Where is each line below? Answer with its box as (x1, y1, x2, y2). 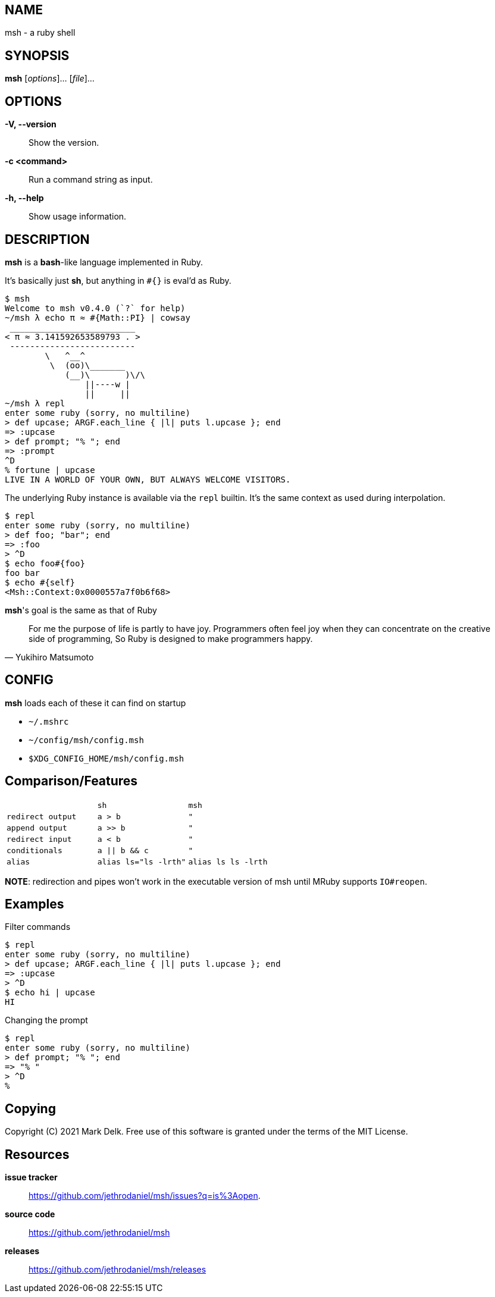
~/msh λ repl (5, 398, 65, 408)
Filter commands (5, 922, 71, 932)
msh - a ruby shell (5, 27, 76, 38)
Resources (5, 1146, 70, 1162)
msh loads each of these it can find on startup (5, 697, 186, 708)
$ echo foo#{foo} (5, 558, 85, 568)
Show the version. (29, 137, 99, 148)
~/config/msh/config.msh (29, 735, 144, 745)
